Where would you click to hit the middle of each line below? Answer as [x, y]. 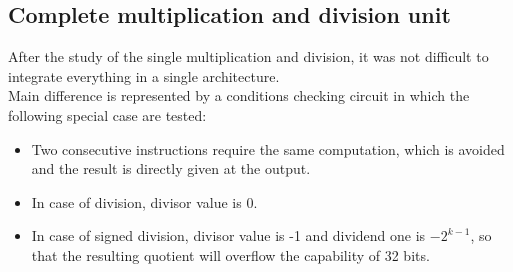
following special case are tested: [107, 114]
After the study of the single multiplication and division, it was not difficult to [248, 56]
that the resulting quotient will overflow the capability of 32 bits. [230, 254]
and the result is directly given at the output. [171, 168]
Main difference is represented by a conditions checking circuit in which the [239, 95]
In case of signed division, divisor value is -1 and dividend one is [228, 235]
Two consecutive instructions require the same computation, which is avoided [268, 148]
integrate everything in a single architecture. [144, 75]
